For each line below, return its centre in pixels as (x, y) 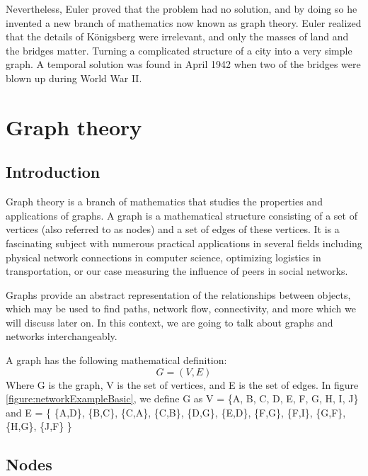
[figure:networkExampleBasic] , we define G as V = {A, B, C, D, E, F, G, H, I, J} (182, 398)
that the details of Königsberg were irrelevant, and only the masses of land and (177, 36)
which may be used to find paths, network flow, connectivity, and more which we (181, 308)
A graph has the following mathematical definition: (116, 360)
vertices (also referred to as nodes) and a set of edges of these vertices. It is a (173, 229)
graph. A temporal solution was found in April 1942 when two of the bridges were (183, 64)
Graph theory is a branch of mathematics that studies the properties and (164, 202)
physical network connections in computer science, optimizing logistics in (163, 257)
